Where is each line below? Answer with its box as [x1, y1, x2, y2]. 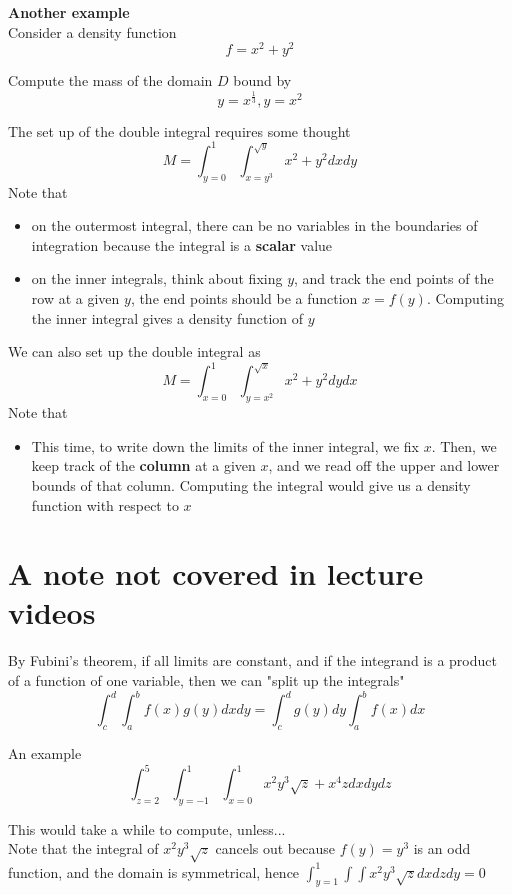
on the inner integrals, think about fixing [31, 268, 283, 289]
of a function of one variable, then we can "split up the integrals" [8, 670, 405, 691]
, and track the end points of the [294, 268, 494, 289]
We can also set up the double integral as [8, 341, 261, 362]
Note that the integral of [8, 838, 159, 859]
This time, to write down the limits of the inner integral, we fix [31, 435, 419, 456]
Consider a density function [8, 21, 177, 42]
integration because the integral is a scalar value [31, 234, 333, 255]
